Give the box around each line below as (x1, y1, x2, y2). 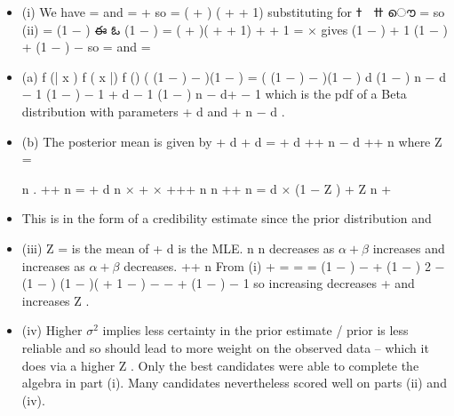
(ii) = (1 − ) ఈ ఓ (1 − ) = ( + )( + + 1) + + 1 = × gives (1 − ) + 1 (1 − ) (21, 20, 448, 38)
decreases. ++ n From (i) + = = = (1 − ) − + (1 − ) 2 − (123, 256, 445, 275)
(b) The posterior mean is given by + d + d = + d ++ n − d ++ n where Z (21, 132, 442, 150)
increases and (372, 238, 445, 257)
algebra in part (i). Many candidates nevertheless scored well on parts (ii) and (21, 373, 447, 392)
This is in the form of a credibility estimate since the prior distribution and (21, 209, 432, 228)
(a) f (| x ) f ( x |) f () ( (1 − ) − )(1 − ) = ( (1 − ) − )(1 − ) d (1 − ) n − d (21, 67, 446, 85)
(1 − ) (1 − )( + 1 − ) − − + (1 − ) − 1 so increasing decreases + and (21, 274, 415, 292)
